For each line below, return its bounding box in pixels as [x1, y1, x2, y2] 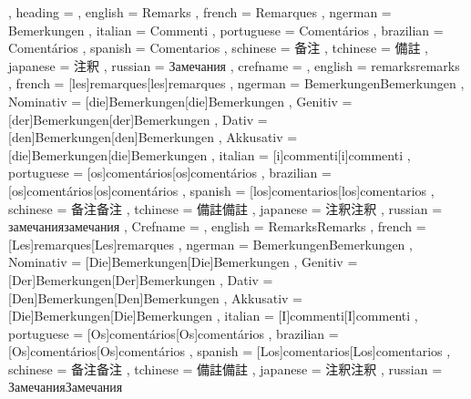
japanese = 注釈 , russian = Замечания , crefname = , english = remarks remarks [8, 56, 460, 75]
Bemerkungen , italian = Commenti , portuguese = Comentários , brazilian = [8, 20, 444, 39]
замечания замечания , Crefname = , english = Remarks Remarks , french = [8, 217, 426, 236]
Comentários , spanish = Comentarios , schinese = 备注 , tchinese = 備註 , [8, 38, 428, 57]
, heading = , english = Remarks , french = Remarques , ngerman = [8, 3, 392, 21]
